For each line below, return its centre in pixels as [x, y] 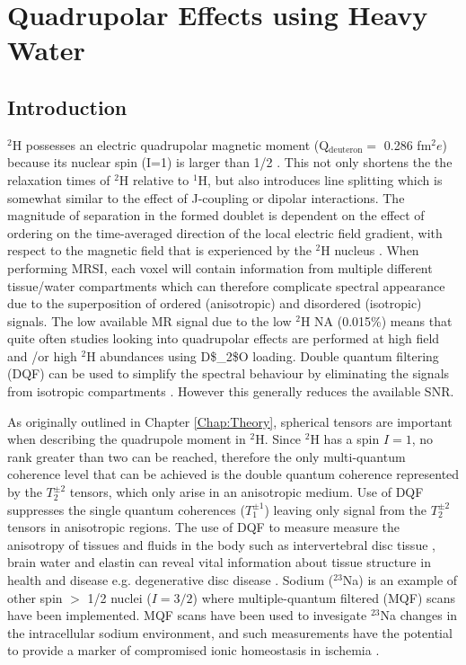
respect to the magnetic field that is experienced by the [159, 250]
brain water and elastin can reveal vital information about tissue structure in [219, 562]
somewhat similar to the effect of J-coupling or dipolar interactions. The [206, 197]
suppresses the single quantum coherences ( [126, 509]
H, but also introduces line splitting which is [320, 179]
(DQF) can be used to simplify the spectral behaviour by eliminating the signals [229, 373]
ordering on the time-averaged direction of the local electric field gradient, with [225, 232]
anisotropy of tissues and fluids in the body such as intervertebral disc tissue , [221, 544]
